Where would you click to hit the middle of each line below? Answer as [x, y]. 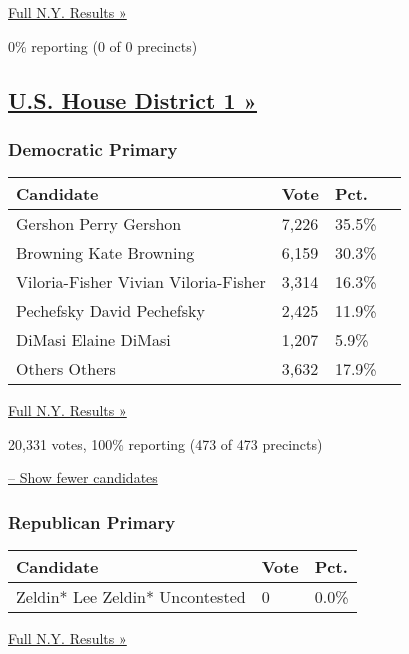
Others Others [66, 369]
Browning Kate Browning [105, 253]
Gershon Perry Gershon [99, 224]
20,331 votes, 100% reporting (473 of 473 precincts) [165, 443]
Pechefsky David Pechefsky [110, 311]
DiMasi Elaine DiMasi [93, 340]
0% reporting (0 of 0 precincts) [103, 45]
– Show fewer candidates [83, 477]
